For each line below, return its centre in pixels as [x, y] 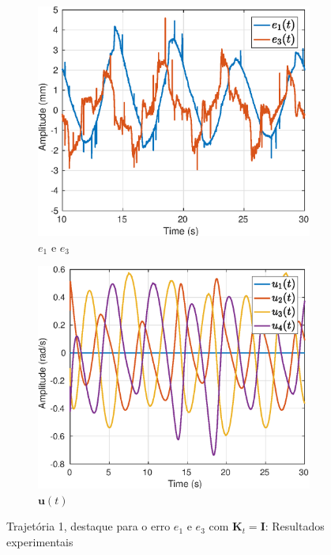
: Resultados [295, 526]
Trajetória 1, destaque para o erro [88, 526]
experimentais [40, 542]
